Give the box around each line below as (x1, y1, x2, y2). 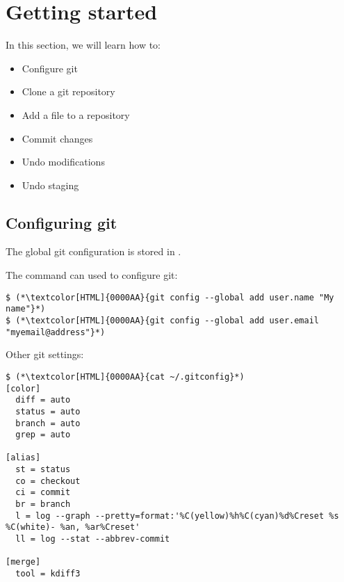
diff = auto (15, 395, 71, 405)
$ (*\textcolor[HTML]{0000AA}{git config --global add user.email (6, 315, 320, 325)
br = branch (15, 499, 71, 510)
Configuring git (6, 211, 117, 233)
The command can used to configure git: (6, 268, 178, 282)
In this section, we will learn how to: (6, 38, 161, 52)
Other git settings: (6, 347, 84, 362)
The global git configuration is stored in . (6, 244, 181, 259)
